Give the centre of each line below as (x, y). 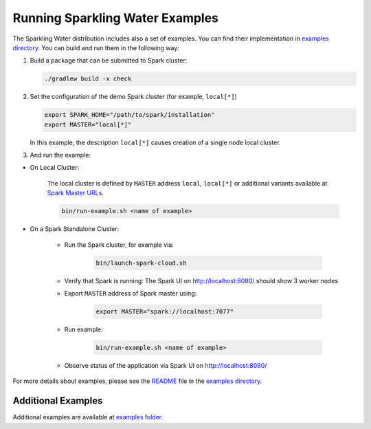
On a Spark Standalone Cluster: (75, 229)
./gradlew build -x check (88, 79)
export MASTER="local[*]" (88, 124)
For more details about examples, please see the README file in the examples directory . (137, 381)
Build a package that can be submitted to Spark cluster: (109, 60)
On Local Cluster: (54, 168)
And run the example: (60, 155)
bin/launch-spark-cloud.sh (141, 263)
